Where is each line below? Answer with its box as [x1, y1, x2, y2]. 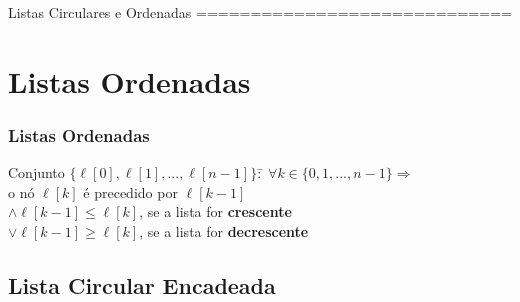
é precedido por [83, 181, 178, 202]
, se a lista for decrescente [139, 220, 309, 241]
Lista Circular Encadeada [8, 269, 276, 300]
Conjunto [8, 162, 65, 183]
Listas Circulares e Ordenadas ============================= [8, 2, 512, 22]
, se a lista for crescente [139, 201, 292, 222]
